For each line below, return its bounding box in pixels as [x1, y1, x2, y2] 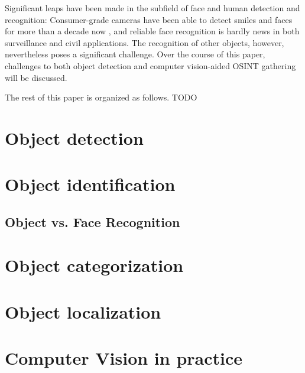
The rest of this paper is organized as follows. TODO [5, 91, 197, 103]
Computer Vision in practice [5, 346, 243, 370]
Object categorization [5, 253, 184, 277]
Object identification [5, 172, 176, 196]
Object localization [5, 299, 161, 323]
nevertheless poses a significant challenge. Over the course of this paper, [5, 48, 265, 60]
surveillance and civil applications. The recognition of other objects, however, [5, 36, 284, 48]
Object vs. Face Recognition [5, 212, 180, 231]
